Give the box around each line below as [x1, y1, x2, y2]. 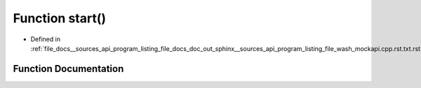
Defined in [30, 35, 61, 43]
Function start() [13, 10, 107, 26]
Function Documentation [13, 63, 124, 75]
